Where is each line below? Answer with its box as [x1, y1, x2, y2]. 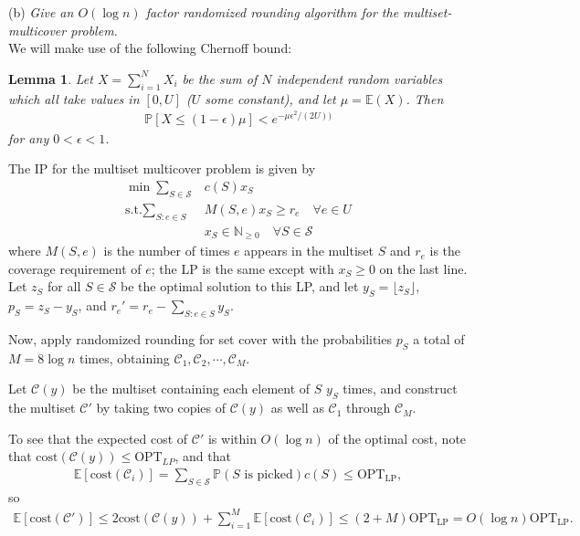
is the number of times [103, 241, 230, 260]
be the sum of [182, 68, 258, 88]
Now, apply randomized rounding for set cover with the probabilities [8, 329, 392, 348]
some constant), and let [205, 89, 336, 108]
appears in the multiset [244, 241, 374, 260]
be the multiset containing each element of [72, 379, 311, 398]
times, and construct [343, 379, 458, 398]
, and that [174, 447, 231, 466]
